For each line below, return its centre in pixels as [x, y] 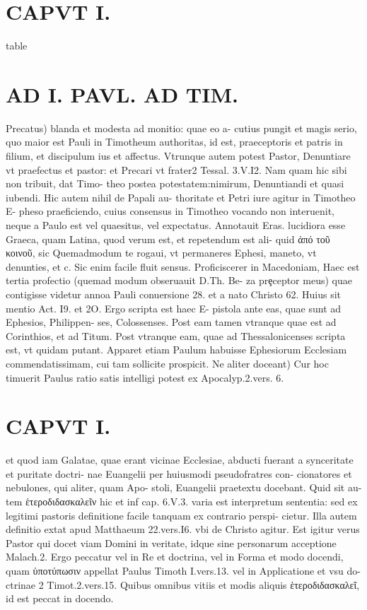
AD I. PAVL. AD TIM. [122, 94]
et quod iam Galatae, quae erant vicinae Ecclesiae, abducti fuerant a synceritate [180, 460]
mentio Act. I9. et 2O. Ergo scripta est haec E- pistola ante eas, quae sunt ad [174, 308]
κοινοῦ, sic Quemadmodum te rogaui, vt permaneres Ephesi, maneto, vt [161, 253]
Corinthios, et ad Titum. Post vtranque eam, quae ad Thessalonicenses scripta [176, 335]
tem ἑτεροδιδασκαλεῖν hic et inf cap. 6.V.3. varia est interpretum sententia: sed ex [182, 502]
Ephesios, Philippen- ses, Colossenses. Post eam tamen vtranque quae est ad [171, 322]
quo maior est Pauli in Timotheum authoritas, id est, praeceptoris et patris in [174, 142]
